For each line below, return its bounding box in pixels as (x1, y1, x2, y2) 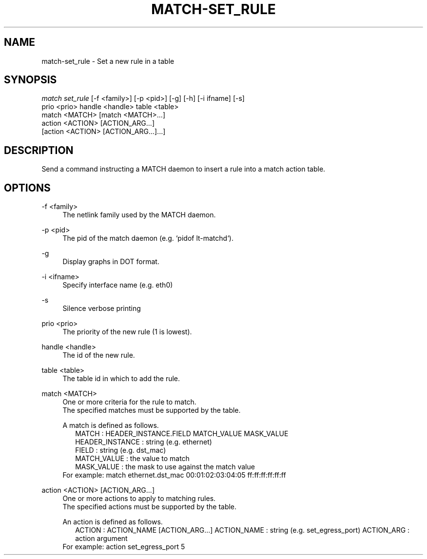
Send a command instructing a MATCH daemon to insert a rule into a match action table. (41, 165, 326, 173)
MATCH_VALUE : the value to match (75, 454, 190, 463)
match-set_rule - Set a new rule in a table (41, 57, 175, 65)
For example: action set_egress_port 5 (62, 542, 185, 551)
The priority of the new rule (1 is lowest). (62, 328, 192, 336)
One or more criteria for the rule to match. (62, 398, 196, 406)
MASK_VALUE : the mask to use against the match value (75, 463, 255, 471)
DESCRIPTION (4, 144, 74, 156)
